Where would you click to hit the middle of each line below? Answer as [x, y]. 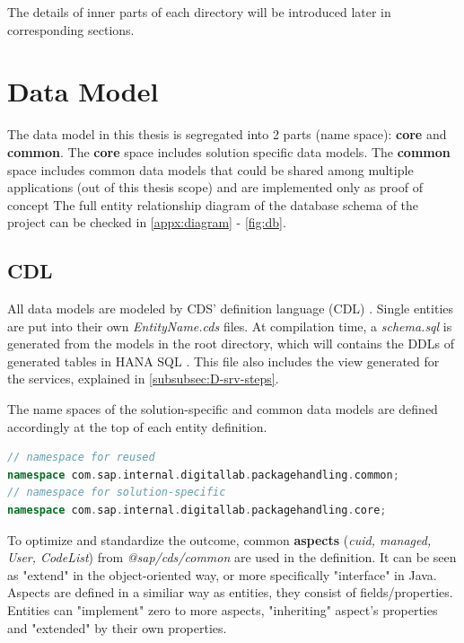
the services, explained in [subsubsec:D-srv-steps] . [143, 379]
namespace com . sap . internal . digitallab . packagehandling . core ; [197, 511]
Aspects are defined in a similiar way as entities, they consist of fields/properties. [230, 592]
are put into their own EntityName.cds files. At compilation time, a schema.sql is [230, 326]
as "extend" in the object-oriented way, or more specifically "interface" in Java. [222, 574]
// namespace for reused [81, 458]
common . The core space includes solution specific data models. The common [229, 151]
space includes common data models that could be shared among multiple [210, 169]
